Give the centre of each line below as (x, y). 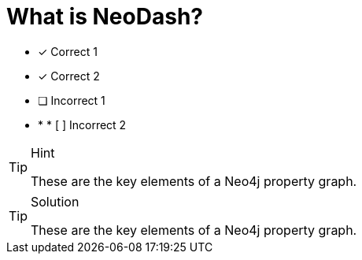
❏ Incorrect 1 (72, 100)
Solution (55, 201)
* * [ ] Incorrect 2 (82, 124)
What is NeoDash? (105, 17)
